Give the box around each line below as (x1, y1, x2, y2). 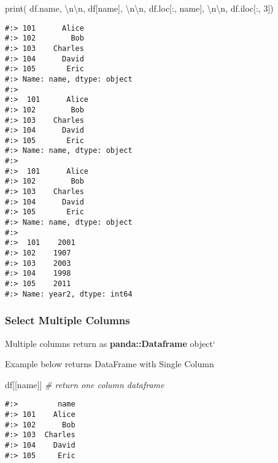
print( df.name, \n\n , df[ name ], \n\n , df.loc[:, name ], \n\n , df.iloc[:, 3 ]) (5, 2, 274, 14)
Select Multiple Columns (5, 313, 130, 328)
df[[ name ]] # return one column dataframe (5, 378, 164, 391)
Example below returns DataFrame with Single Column (5, 357, 214, 370)
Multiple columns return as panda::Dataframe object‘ (5, 337, 215, 349)
